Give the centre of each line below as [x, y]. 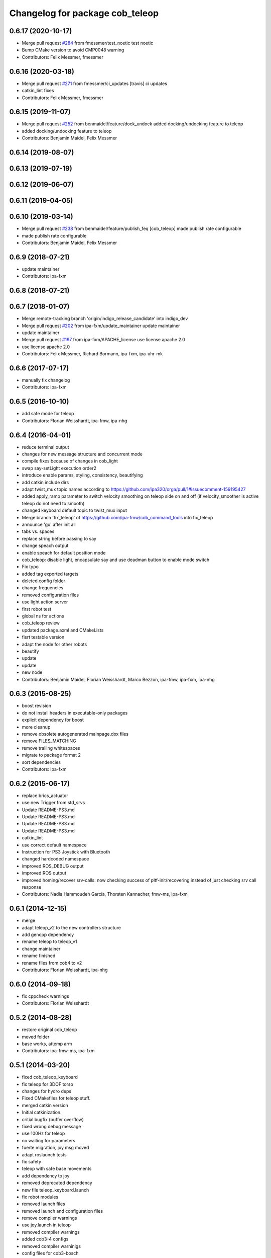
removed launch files [43, 1204]
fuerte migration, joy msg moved [55, 1148]
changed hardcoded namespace [55, 859]
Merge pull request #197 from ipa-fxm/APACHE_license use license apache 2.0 [103, 340]
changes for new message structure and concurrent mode [82, 454]
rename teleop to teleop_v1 [49, 941]
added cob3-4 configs [45, 1239]
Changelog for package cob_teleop [84, 13]
